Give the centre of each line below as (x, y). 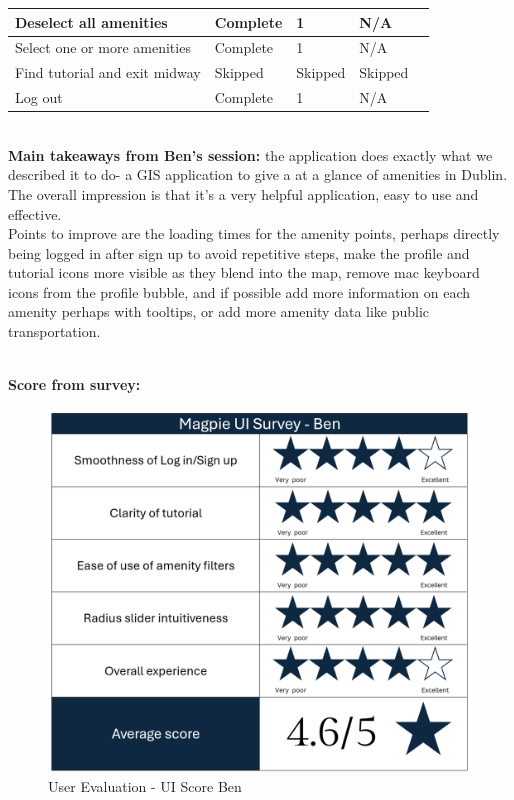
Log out (39, 97)
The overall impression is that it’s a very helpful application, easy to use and (243, 193)
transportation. (54, 331)
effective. (35, 213)
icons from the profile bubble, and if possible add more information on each (239, 291)
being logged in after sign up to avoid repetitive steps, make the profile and (239, 252)
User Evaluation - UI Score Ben (145, 785)
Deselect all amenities (91, 21)
